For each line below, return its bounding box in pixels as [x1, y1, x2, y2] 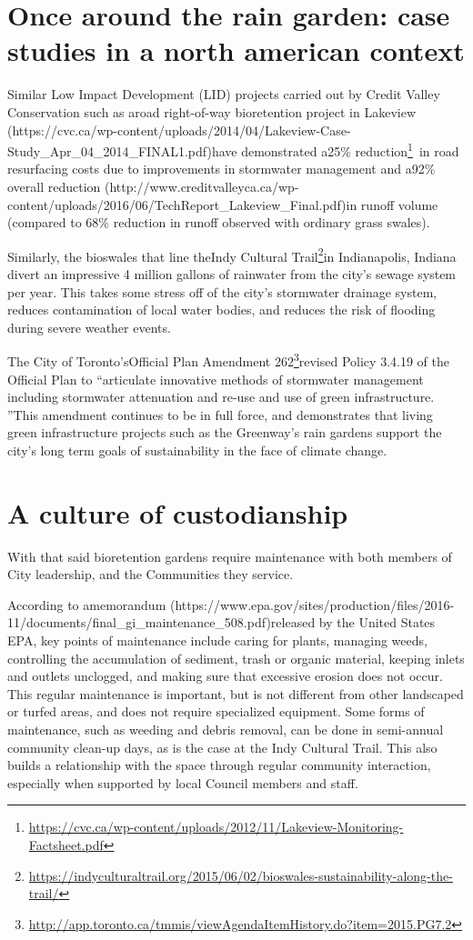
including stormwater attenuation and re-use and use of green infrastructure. [7, 387, 435, 406]
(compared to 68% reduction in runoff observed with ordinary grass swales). [7, 213, 430, 232]
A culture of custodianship [7, 494, 348, 531]
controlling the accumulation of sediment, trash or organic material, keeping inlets [7, 648, 465, 667]
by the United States [318, 613, 436, 632]
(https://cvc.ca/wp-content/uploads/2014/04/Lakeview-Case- [7, 120, 351, 139]
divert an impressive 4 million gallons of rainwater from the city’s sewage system [7, 264, 457, 283]
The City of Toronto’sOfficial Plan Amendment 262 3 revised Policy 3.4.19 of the [7, 349, 449, 370]
